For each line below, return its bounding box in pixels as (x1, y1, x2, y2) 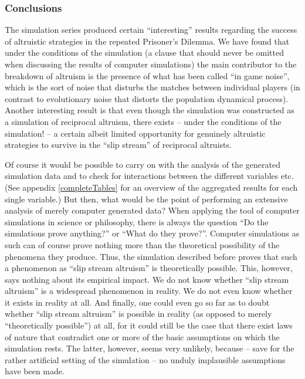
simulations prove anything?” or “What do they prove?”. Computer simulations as (5, 227, 300, 239)
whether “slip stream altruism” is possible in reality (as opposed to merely (5, 307, 272, 320)
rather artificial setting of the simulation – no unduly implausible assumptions (5, 353, 286, 366)
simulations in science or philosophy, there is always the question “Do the (5, 215, 269, 228)
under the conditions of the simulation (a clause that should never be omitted (5, 46, 284, 59)
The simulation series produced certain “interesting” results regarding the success (5, 23, 297, 36)
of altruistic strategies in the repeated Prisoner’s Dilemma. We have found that (5, 35, 290, 47)
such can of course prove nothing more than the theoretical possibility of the (5, 238, 280, 251)
